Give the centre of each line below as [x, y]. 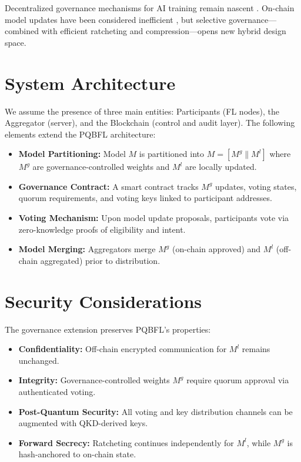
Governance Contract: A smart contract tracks [108, 186]
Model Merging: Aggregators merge [87, 249]
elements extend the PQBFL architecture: [80, 134]
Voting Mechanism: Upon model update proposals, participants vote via [154, 218]
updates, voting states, [256, 186]
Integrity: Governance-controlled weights [94, 380]
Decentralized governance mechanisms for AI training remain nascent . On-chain [150, 8]
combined [22, 31]
